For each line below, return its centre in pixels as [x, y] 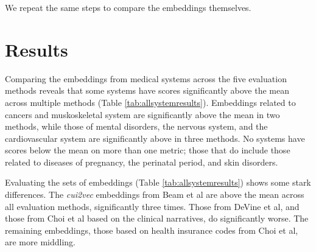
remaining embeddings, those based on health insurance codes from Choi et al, [152, 230]
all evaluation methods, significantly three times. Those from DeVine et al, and [152, 206]
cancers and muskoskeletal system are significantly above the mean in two [142, 114]
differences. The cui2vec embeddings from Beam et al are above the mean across [155, 194]
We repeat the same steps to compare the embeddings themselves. [128, 7]
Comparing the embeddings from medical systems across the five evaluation [146, 78]
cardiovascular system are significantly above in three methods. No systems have [155, 138]
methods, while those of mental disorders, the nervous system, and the [136, 126]
